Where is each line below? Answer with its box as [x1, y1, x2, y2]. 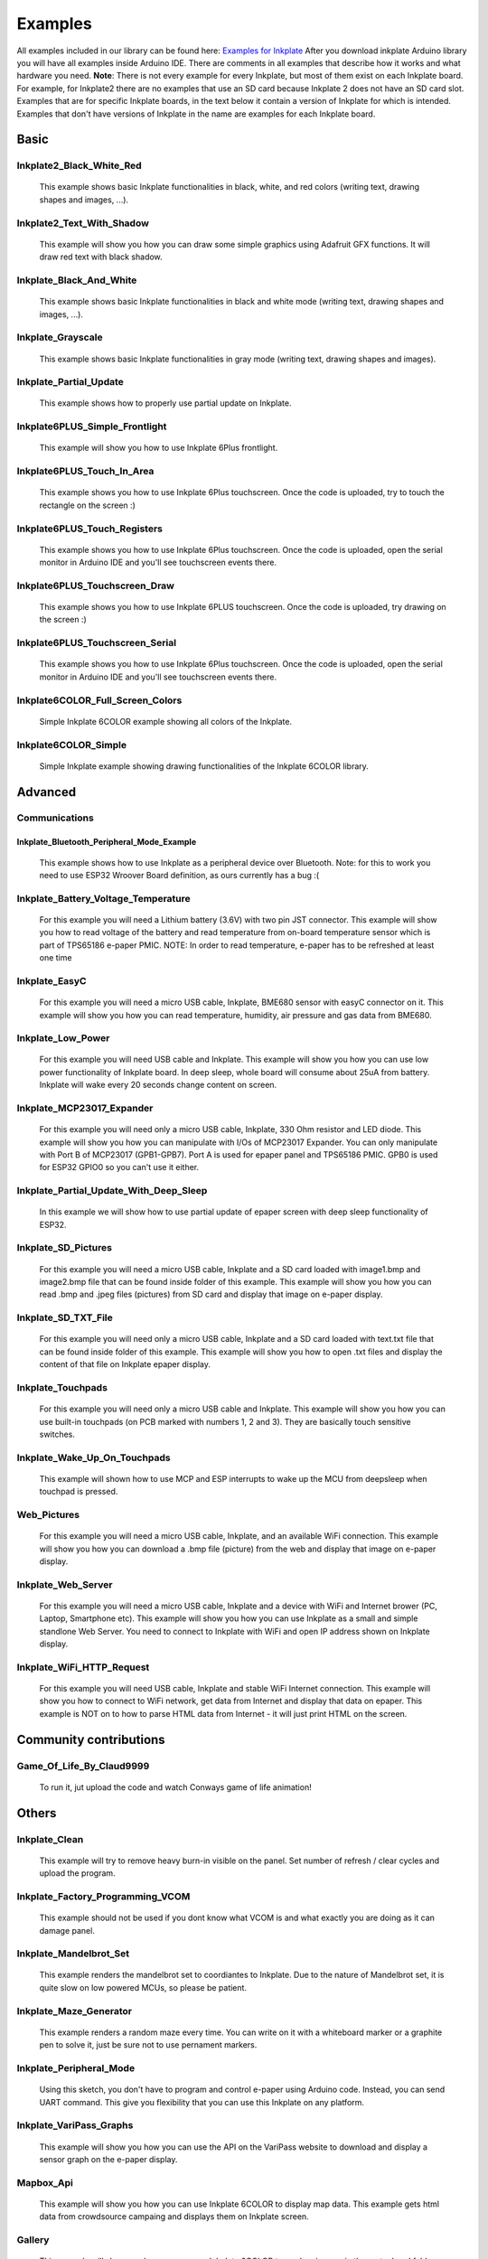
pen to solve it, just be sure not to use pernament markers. [39, 2039, 258, 2050]
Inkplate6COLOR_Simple [16, 738, 127, 751]
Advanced [16, 784, 77, 800]
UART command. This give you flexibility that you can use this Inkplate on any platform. [39, 2096, 365, 2107]
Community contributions [16, 1731, 166, 1748]
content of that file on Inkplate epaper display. [39, 1359, 211, 1370]
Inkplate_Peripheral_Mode [16, 2061, 136, 2074]
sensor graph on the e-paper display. [39, 2153, 178, 2164]
